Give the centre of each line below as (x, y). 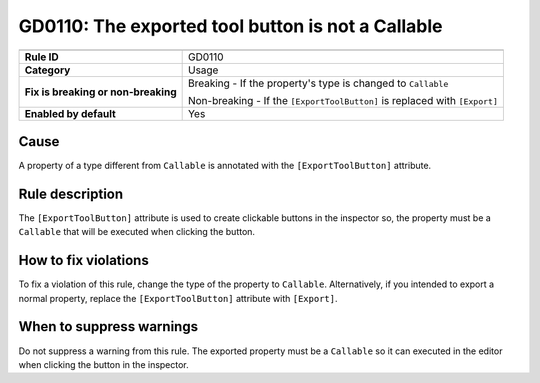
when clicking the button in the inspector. (103, 364)
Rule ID (41, 57)
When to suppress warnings (108, 326)
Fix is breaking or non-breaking (100, 92)
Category (47, 70)
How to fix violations (83, 260)
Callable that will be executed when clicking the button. (136, 232)
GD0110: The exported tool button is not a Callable (231, 26)
